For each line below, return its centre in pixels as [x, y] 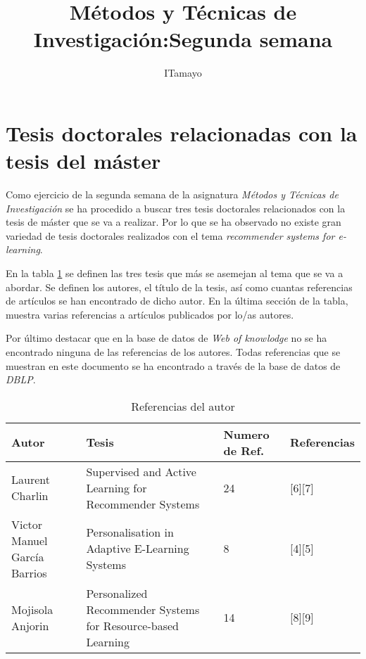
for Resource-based [132, 625]
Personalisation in [130, 532]
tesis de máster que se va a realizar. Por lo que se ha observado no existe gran [173, 222]
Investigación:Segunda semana [183, 39]
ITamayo [183, 73]
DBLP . [21, 379]
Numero [246, 434]
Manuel [30, 540]
